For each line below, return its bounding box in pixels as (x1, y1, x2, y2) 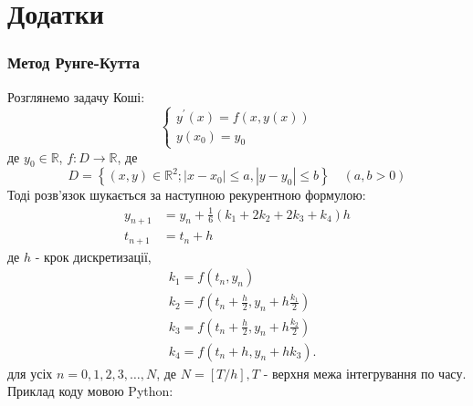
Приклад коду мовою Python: (7, 381, 173, 401)
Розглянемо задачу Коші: (7, 87, 145, 106)
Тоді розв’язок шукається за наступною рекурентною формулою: (7, 185, 366, 204)
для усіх (7, 363, 53, 382)
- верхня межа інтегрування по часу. (263, 363, 467, 382)
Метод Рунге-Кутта (7, 51, 140, 74)
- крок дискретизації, (35, 246, 152, 265)
